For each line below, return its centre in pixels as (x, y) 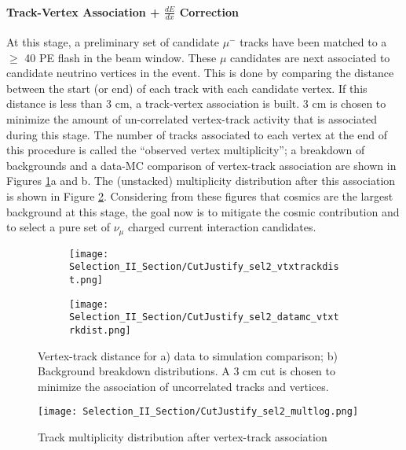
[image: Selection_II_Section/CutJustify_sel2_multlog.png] (198, 412)
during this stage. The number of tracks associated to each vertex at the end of (197, 134)
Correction (209, 11)
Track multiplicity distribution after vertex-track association (183, 436)
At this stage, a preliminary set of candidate (113, 42)
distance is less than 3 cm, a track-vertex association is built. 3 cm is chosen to (196, 103)
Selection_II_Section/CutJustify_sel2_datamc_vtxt (204, 317)
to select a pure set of (58, 227)
